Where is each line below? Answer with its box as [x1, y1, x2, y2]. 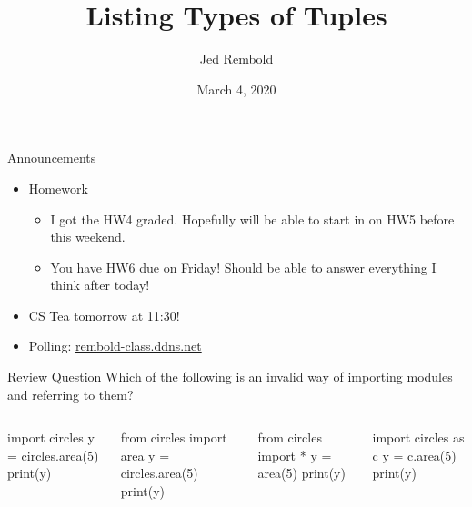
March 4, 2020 [196, 79, 276, 98]
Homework [28, 178, 88, 197]
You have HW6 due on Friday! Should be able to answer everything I [50, 257, 437, 276]
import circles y [7, 428, 95, 447]
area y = [120, 445, 170, 464]
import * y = [257, 445, 332, 464]
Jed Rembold [199, 49, 274, 68]
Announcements [7, 148, 96, 167]
